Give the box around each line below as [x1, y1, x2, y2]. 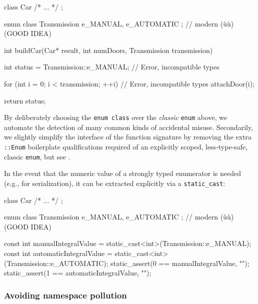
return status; [4, 95, 46, 105]
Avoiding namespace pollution [4, 288, 127, 301]
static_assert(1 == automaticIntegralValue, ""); [4, 267, 151, 278]
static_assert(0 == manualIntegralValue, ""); [110, 257, 249, 268]
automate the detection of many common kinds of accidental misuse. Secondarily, [4, 121, 253, 132]
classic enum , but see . [4, 151, 70, 161]
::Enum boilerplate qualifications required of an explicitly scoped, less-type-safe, [4, 141, 248, 151]
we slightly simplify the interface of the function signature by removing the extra [4, 131, 252, 142]
